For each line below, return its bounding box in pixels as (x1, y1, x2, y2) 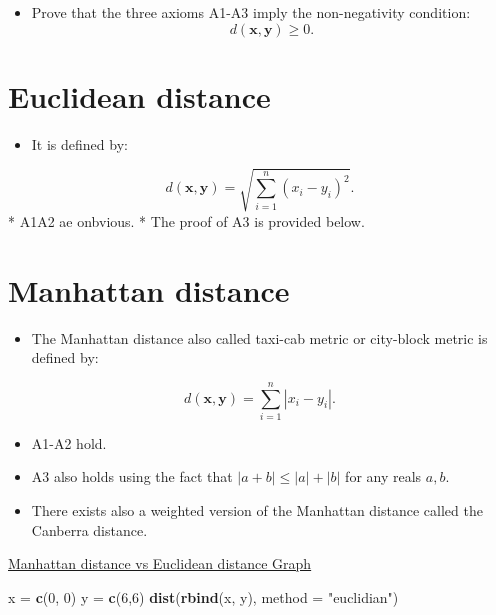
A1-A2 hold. (31, 432, 107, 453)
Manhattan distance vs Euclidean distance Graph (8, 553, 312, 574)
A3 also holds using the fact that (31, 466, 233, 487)
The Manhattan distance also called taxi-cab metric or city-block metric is (31, 327, 488, 348)
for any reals (345, 466, 422, 487)
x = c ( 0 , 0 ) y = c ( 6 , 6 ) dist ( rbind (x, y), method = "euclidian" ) (8, 586, 399, 607)
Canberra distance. (31, 519, 148, 540)
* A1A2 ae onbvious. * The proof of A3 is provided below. (8, 210, 365, 231)
